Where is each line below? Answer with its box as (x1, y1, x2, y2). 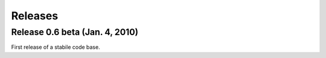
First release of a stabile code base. (11, 43, 100, 51)
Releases (11, 9, 59, 22)
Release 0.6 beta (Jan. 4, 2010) (11, 27, 139, 37)
